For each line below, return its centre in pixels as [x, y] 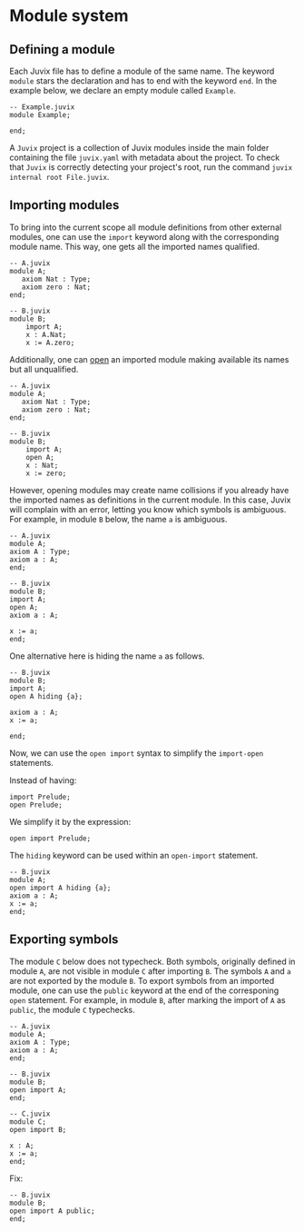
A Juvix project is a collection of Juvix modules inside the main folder [139, 148]
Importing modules [64, 205]
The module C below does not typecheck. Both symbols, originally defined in [152, 961]
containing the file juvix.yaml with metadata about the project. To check [145, 157]
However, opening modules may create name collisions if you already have [149, 490]
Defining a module [62, 50]
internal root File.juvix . [59, 177]
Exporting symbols [64, 940]
